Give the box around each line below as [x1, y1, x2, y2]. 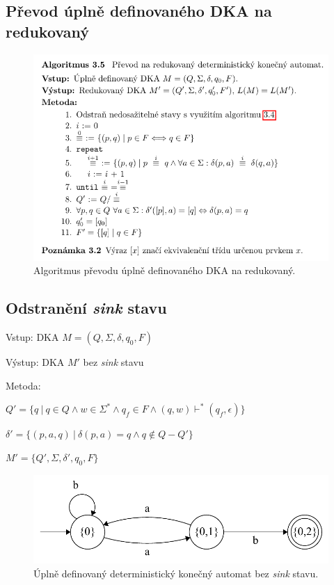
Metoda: [6, 378, 41, 392]
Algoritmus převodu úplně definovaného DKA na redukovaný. [33, 263, 296, 278]
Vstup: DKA [6, 329, 59, 344]
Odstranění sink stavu [6, 297, 167, 319]
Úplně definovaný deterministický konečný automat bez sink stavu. [33, 566, 319, 580]
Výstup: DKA [6, 354, 65, 369]
